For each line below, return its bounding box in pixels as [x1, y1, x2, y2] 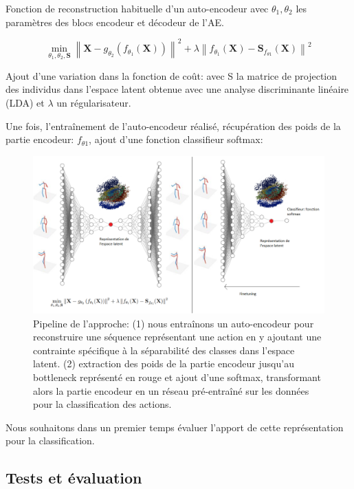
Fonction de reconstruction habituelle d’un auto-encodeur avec [5, 1, 269, 15]
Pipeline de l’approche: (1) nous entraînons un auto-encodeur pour [33, 316, 314, 330]
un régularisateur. [56, 95, 131, 109]
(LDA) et [5, 95, 45, 109]
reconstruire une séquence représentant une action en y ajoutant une [33, 329, 322, 344]
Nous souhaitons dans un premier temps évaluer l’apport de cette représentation [5, 420, 344, 434]
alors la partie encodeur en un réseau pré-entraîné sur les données [33, 383, 309, 398]
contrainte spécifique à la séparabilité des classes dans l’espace [33, 343, 295, 357]
